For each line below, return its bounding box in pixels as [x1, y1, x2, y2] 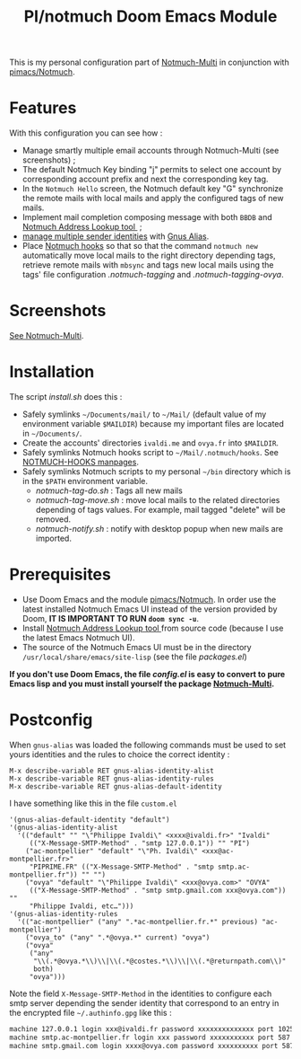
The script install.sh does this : [9, 392, 123, 402]
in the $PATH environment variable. [21, 476, 148, 486]
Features [9, 98, 77, 119]
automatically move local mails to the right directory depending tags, [21, 250, 276, 261]
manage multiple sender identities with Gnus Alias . [21, 231, 210, 242]
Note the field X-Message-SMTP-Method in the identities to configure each [9, 988, 272, 999]
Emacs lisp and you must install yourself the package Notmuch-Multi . [9, 678, 275, 689]
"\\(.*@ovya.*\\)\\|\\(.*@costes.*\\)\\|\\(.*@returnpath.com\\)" [32, 957, 287, 966]
